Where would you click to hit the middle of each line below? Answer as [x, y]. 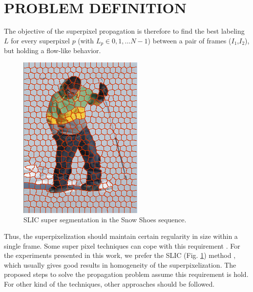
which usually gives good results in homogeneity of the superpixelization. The [120, 264]
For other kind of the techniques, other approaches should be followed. [109, 283]
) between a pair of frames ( [190, 40]
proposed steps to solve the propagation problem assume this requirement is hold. [126, 274]
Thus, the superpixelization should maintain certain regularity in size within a [121, 236]
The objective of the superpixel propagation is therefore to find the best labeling [124, 31]
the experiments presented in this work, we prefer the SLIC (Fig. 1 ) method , [120, 255]
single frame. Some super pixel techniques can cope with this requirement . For [122, 245]
